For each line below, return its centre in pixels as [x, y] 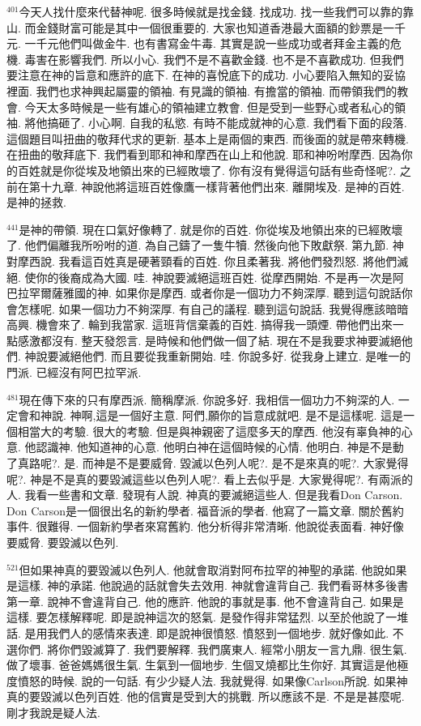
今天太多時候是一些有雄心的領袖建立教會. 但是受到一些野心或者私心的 [210, 107]
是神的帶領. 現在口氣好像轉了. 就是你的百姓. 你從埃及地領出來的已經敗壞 [211, 229]
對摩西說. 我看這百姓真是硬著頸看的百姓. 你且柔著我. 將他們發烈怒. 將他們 [202, 261]
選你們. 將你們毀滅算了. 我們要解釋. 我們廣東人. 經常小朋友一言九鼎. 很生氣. [207, 649]
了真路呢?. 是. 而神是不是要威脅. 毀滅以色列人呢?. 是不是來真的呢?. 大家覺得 [208, 463]
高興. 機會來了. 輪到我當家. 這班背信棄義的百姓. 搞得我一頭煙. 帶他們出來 [200, 325]
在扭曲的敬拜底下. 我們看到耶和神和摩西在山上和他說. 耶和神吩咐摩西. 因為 [204, 154]
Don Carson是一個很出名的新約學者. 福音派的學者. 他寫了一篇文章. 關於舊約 [205, 510]
